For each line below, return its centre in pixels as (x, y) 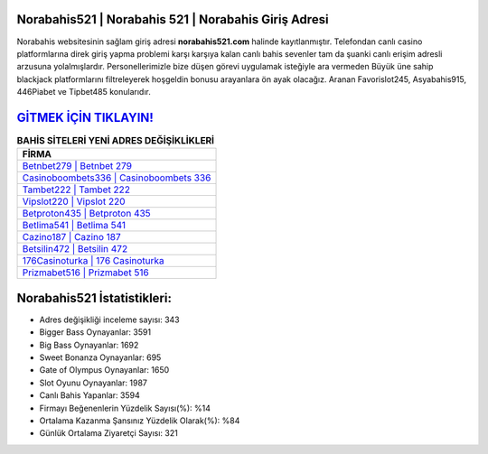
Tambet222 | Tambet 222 (76, 190)
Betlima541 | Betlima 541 (74, 226)
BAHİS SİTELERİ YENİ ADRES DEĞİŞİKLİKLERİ (116, 141)
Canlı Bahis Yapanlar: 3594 (89, 395)
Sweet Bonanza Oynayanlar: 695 (100, 357)
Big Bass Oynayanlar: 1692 (89, 345)
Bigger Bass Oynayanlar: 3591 (95, 332)
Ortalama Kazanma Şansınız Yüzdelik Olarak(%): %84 (140, 421)
